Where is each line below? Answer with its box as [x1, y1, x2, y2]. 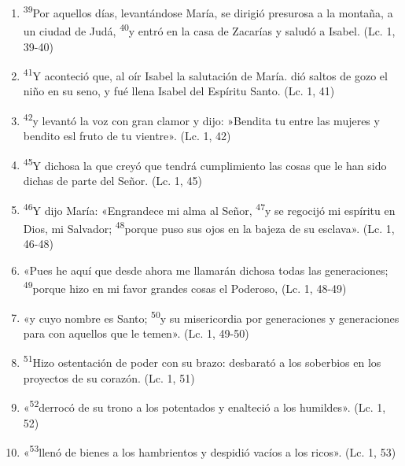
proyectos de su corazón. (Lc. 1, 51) [23, 369, 195, 386]
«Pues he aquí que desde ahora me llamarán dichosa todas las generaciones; [23, 261, 388, 278]
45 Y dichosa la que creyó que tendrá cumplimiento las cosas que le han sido [23, 154, 387, 173]
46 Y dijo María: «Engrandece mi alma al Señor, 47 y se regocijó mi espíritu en [23, 199, 396, 218]
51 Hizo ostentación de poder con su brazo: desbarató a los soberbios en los [23, 352, 381, 371]
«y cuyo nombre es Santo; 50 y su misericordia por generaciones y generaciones [23, 307, 399, 326]
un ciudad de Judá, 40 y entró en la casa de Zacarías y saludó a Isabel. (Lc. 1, [23, 20, 396, 39]
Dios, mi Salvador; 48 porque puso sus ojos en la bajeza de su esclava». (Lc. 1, [23, 217, 395, 236]
